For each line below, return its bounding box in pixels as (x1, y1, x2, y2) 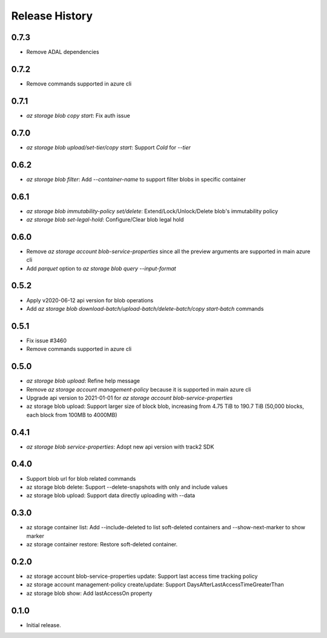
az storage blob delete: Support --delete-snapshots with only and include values (26, 483, 228, 490)
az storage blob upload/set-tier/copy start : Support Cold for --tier (26, 143, 191, 151)
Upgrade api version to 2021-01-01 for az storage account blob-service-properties (26, 394, 233, 401)
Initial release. (26, 621, 61, 628)
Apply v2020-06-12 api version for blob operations (26, 296, 154, 304)
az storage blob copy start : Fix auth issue (26, 112, 130, 119)
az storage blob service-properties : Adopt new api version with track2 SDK (26, 443, 214, 450)
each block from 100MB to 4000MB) (26, 411, 117, 418)
